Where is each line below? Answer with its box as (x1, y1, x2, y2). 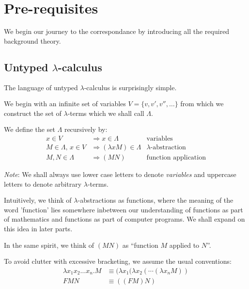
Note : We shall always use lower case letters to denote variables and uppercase (4, 169, 236, 179)
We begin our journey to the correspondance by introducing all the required (4, 26, 230, 36)
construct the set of (4, 108, 62, 118)
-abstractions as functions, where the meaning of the (78, 195, 233, 205)
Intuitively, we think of (4, 195, 72, 205)
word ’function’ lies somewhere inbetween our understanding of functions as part (4, 204, 243, 214)
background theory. (4, 35, 61, 46)
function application (146, 154, 206, 161)
